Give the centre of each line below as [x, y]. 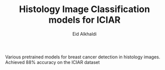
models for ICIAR [85, 20]
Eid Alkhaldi [85, 34]
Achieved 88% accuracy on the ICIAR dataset [53, 62]
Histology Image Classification [85, 9]
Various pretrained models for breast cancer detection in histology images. [83, 57]
